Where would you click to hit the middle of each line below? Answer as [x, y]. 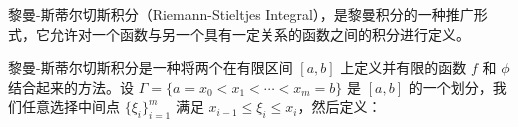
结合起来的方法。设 [71, 86]
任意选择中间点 [70, 106]
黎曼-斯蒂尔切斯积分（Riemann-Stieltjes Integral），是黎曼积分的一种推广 [241, 14]
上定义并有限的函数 [403, 67]
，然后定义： [339, 106]
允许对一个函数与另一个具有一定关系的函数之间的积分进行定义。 [259, 33]
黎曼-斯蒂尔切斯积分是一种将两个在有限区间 [150, 67]
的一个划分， [450, 86]
